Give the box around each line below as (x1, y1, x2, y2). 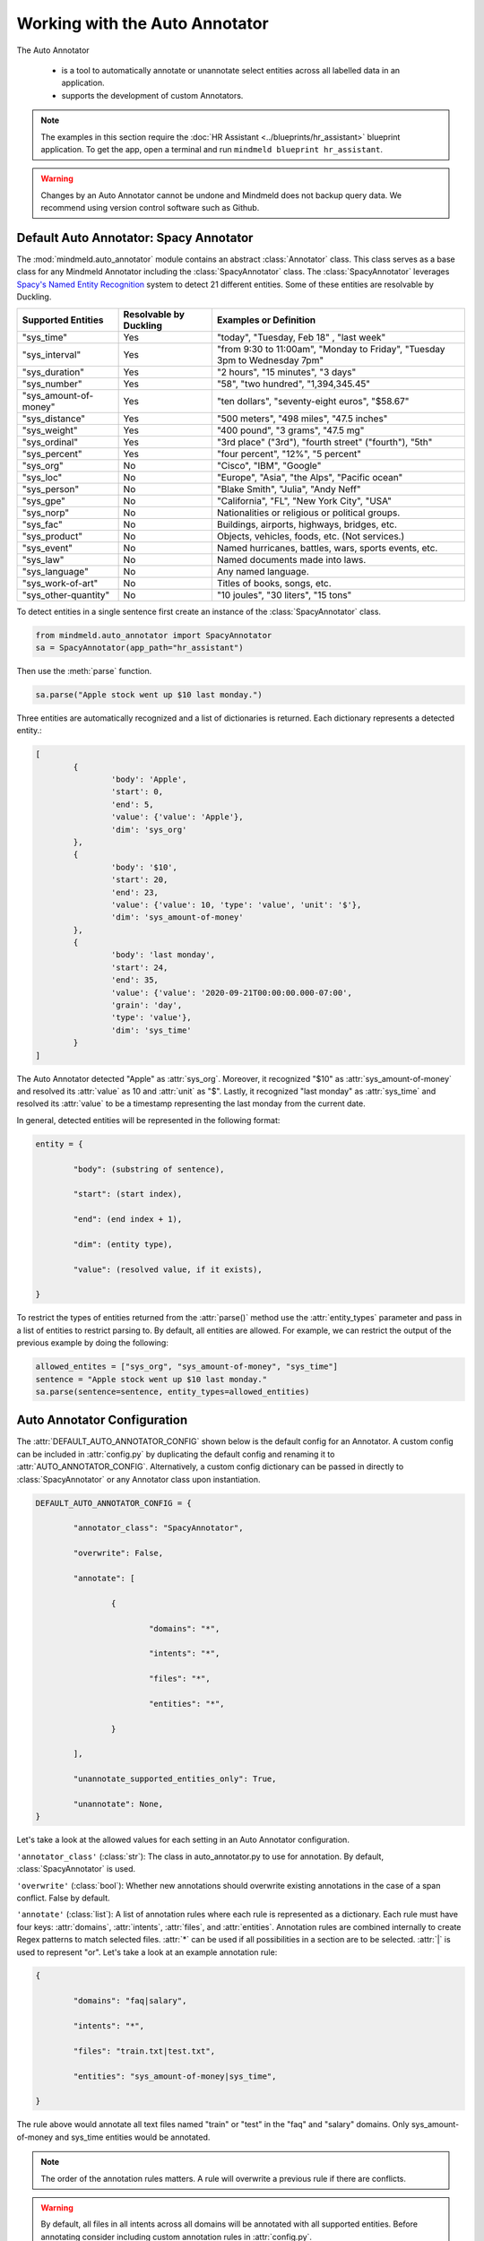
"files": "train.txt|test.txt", (73, 2046, 215, 2056)
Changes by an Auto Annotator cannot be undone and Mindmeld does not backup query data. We (40, 189, 402, 201)
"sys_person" (22, 482, 80, 495)
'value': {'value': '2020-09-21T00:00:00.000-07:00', (110, 987, 353, 998)
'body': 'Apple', (110, 774, 187, 784)
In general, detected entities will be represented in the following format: (16, 1114, 281, 1125)
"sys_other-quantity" (22, 588, 110, 601)
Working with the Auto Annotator (16, 13, 269, 33)
